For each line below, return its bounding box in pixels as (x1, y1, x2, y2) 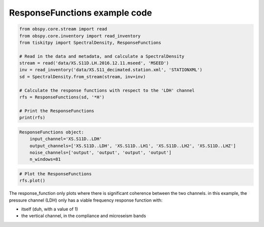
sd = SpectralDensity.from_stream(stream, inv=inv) (19, 74, 146, 79)
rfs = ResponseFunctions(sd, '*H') (19, 95, 105, 100)
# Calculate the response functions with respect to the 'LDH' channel (19, 88, 195, 93)
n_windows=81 (29, 156, 61, 162)
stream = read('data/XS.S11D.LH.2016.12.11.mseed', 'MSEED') (19, 60, 169, 66)
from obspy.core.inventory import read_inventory (19, 33, 141, 38)
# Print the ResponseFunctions (19, 108, 95, 113)
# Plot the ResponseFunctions (19, 171, 92, 176)
